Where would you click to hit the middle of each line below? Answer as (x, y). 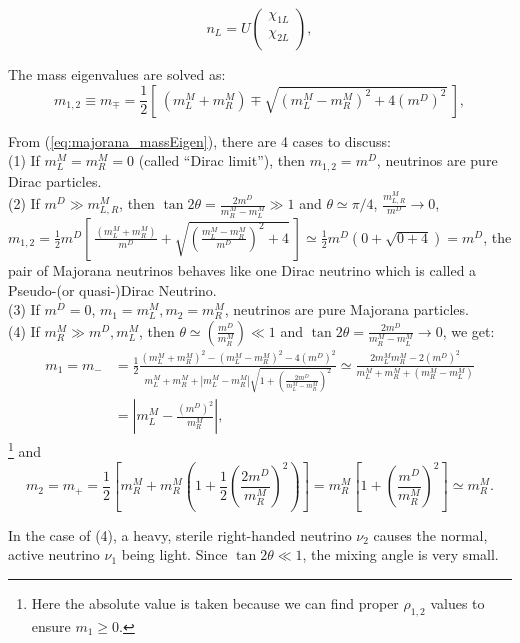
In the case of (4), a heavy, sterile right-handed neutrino (180, 534)
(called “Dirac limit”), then (222, 160)
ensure (51, 625)
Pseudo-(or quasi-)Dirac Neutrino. (112, 289)
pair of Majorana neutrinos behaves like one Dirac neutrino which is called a (242, 269)
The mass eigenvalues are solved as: (117, 74)
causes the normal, (430, 534)
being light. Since (174, 554)
